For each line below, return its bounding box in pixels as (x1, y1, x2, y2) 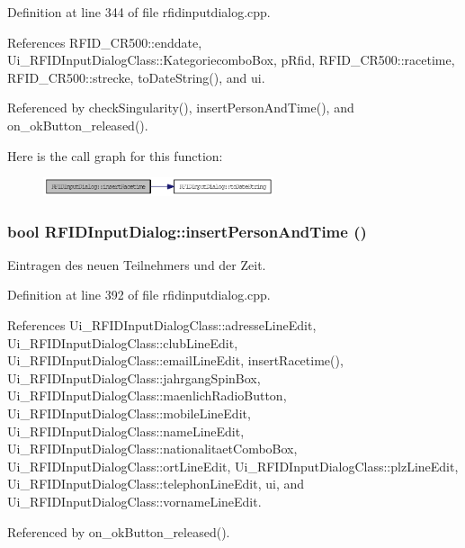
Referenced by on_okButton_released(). (7, 522, 230, 541)
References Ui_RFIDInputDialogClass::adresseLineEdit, (7, 315, 317, 334)
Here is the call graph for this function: (7, 146, 223, 165)
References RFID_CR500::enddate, (7, 32, 202, 51)
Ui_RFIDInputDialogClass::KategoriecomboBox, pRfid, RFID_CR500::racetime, (7, 50, 455, 69)
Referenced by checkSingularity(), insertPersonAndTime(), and (7, 98, 354, 117)
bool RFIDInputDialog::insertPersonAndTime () (7, 220, 367, 242)
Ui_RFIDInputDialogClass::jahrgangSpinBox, (7, 368, 261, 387)
